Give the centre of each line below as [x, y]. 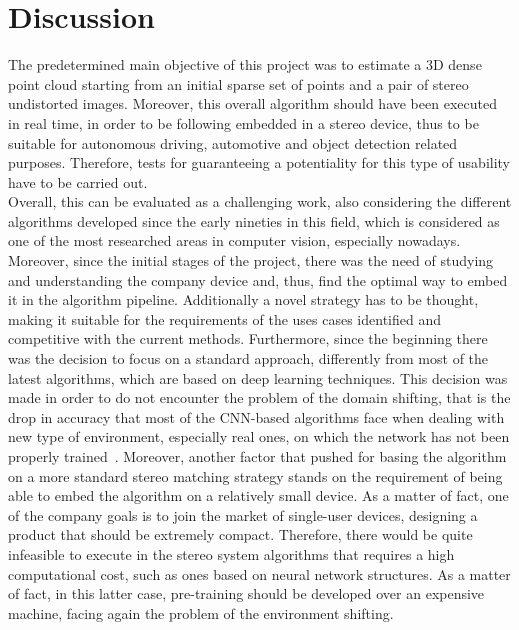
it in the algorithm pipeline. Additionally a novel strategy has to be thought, [243, 299]
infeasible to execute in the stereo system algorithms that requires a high [231, 553]
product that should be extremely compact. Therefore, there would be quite [240, 534]
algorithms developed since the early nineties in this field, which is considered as [254, 220]
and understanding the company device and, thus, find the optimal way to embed [258, 279]
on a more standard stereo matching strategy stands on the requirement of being [255, 475]
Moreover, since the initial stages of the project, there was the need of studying [251, 260]
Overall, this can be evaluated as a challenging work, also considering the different [260, 201]
